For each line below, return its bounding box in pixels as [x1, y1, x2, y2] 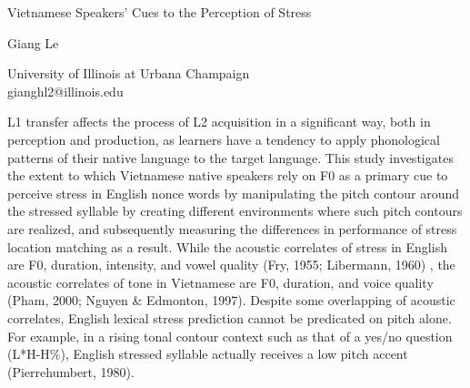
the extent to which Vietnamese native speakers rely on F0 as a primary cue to [7, 166, 448, 185]
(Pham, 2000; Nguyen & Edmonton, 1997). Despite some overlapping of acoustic [7, 291, 455, 310]
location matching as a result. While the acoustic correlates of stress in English [7, 237, 447, 256]
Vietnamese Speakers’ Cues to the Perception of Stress [7, 3, 312, 21]
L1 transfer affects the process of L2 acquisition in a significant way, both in [7, 112, 431, 131]
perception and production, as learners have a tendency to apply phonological [7, 129, 440, 148]
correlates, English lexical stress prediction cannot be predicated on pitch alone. [7, 308, 452, 327]
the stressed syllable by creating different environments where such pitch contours [7, 201, 463, 220]
